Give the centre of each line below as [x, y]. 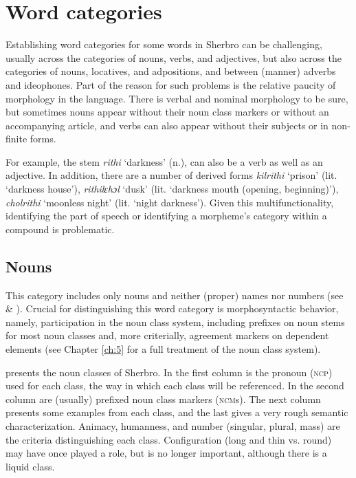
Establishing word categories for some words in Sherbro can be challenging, [164, 44]
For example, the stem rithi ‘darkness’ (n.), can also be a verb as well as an [164, 161]
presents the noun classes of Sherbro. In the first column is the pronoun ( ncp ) [169, 372]
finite [16, 139]
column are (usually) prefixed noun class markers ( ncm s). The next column [163, 399]
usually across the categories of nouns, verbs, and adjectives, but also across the [174, 57]
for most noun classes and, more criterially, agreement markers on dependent [167, 335]
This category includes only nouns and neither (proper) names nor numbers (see [175, 295]
